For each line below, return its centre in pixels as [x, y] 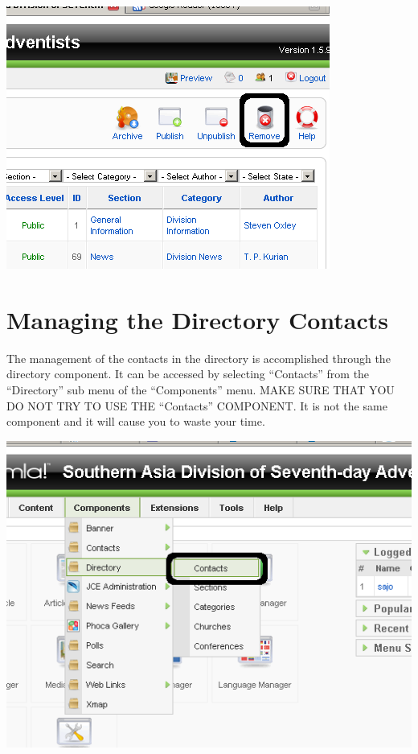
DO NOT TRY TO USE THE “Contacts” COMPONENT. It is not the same [197, 405]
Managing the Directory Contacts [198, 319]
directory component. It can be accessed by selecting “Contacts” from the [188, 374]
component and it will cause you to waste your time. [136, 421]
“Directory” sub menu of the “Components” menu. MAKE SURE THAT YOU [201, 389]
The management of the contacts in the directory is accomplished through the [199, 358]
